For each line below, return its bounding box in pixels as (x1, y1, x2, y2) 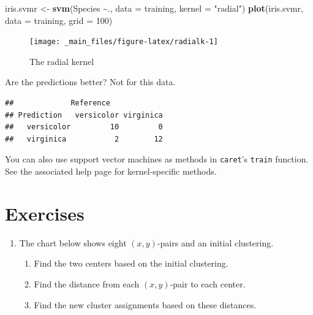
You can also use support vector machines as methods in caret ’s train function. (5, 153, 309, 165)
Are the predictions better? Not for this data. (5, 75, 176, 88)
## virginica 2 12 (5, 134, 163, 143)
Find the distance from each (34, 277, 140, 290)
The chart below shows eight (19, 236, 127, 249)
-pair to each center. (170, 277, 246, 290)
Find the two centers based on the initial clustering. (34, 257, 228, 270)
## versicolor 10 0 (5, 123, 163, 132)
